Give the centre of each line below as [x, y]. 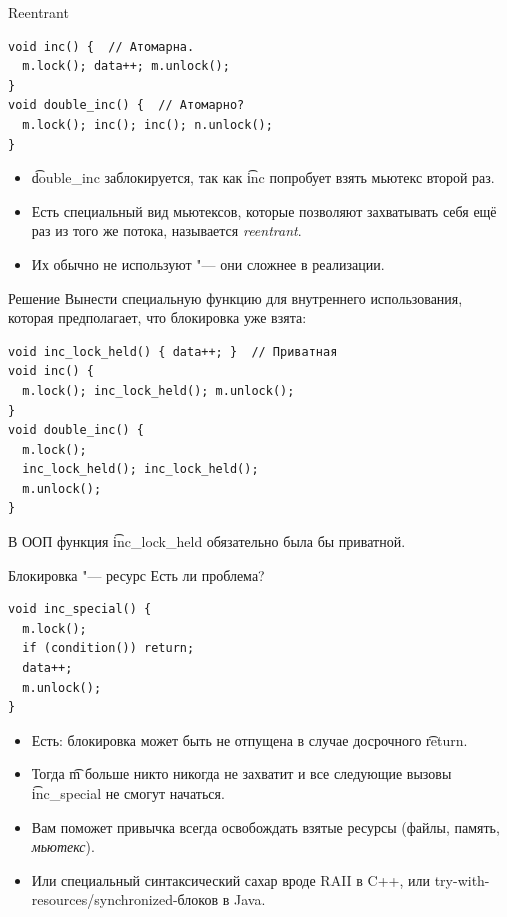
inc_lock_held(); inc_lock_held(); [140, 469]
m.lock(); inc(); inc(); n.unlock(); [147, 124]
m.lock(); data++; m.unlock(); [126, 66]
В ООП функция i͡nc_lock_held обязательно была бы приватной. [207, 541]
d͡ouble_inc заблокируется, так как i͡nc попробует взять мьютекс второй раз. [263, 177]
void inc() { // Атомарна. [101, 46]
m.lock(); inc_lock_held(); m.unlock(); [158, 390]
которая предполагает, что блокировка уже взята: [157, 317]
